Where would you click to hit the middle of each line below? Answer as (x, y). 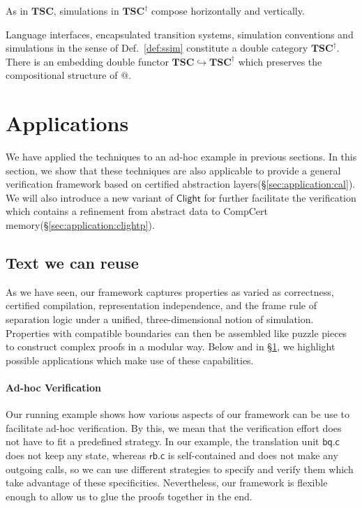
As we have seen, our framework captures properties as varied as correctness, (170, 291)
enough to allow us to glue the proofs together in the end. (129, 496)
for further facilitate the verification (280, 197)
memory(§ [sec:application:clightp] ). (80, 225)
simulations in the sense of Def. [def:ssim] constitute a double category (157, 48)
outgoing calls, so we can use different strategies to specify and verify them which (180, 469)
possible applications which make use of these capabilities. (130, 360)
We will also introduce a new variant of (90, 197)
